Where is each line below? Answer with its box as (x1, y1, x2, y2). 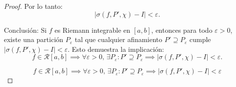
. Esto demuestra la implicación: (68, 43, 164, 54)
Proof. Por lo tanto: (4, 1, 63, 11)
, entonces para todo (151, 24, 212, 35)
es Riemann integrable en (54, 24, 131, 35)
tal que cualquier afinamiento (74, 34, 163, 44)
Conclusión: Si (4, 24, 47, 35)
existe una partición (4, 34, 64, 44)
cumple (189, 34, 211, 44)
